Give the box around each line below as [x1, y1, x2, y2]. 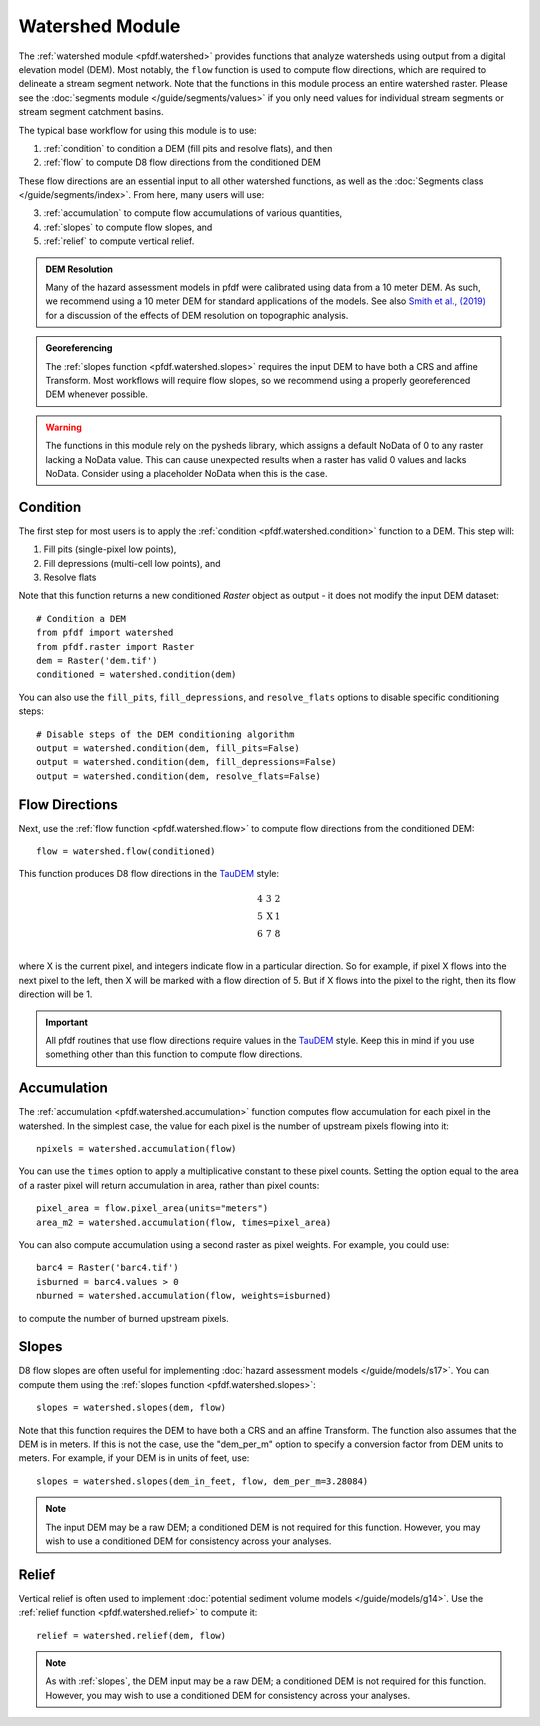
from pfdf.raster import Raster [36, 641, 195, 652]
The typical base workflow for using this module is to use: [18, 124, 257, 136]
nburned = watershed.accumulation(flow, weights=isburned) [36, 1290, 332, 1302]
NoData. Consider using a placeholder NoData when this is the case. [45, 467, 328, 479]
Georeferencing [45, 342, 113, 354]
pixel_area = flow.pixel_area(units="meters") [36, 1203, 269, 1214]
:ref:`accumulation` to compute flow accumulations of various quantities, [43, 207, 343, 219]
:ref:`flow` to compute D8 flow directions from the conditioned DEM [43, 156, 322, 169]
